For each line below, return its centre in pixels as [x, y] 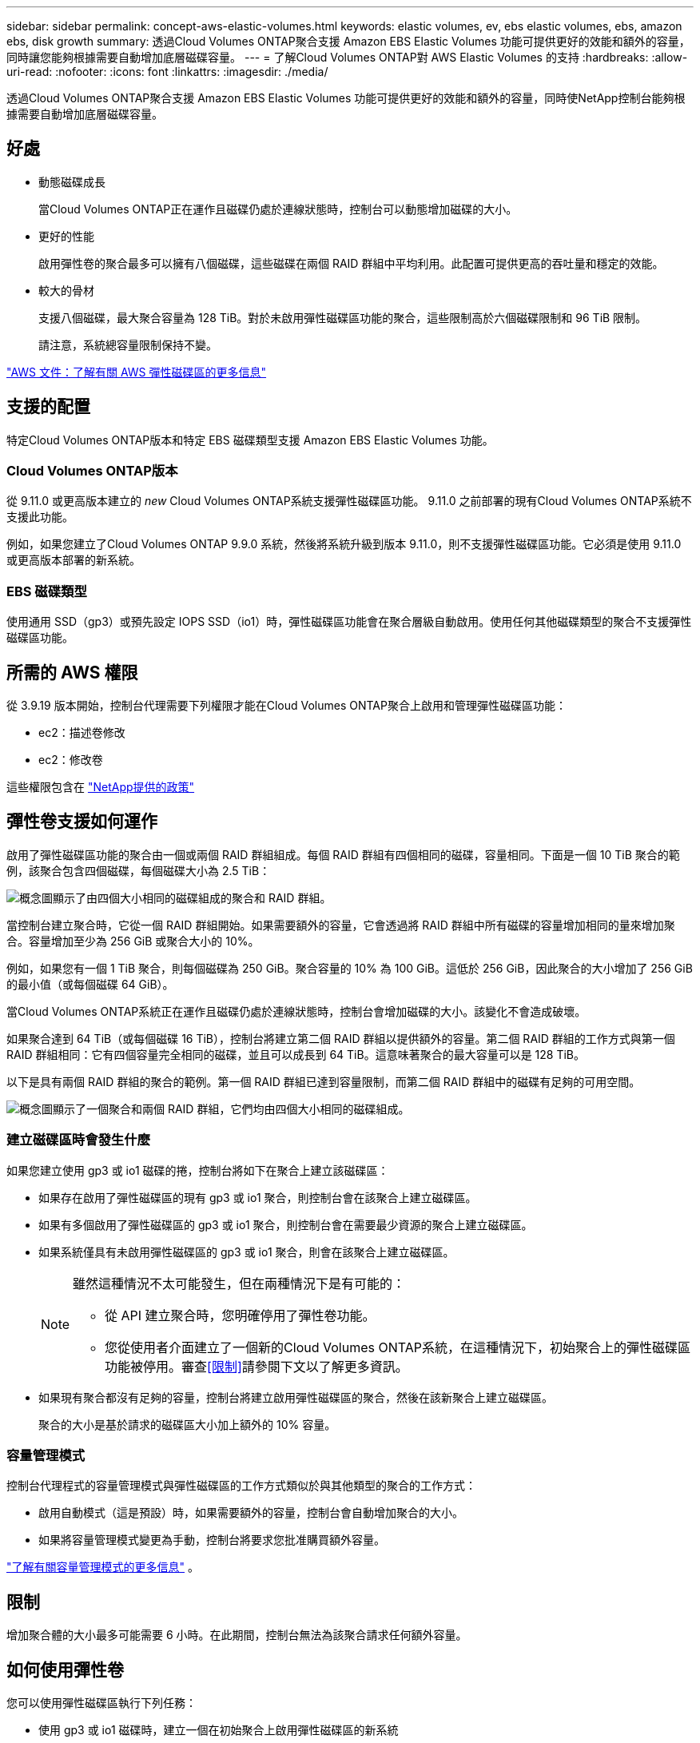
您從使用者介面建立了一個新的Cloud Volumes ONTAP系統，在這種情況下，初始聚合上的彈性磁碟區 [398, 1347]
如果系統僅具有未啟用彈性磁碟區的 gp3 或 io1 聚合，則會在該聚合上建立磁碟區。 [247, 1252]
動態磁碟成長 [72, 181]
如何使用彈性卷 [65, 1669]
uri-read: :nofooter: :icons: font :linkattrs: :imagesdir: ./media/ [167, 72]
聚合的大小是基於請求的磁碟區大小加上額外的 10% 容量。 [187, 1424]
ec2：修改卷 [71, 760]
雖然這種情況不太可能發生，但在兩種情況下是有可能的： [239, 1283]
